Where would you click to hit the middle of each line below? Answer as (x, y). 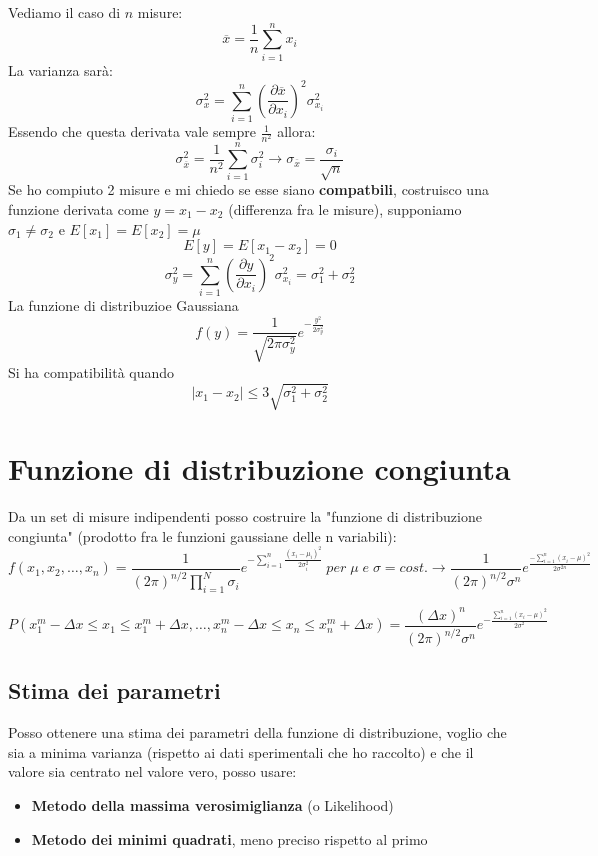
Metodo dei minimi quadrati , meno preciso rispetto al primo (229, 838)
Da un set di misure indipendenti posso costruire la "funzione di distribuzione (245, 516)
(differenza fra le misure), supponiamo (345, 209)
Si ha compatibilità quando (91, 371)
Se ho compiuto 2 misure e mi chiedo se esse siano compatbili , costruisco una (248, 189)
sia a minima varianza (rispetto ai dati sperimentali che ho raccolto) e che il (241, 751)
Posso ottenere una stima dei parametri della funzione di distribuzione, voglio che (257, 732)
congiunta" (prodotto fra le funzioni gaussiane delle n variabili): (202, 535)
